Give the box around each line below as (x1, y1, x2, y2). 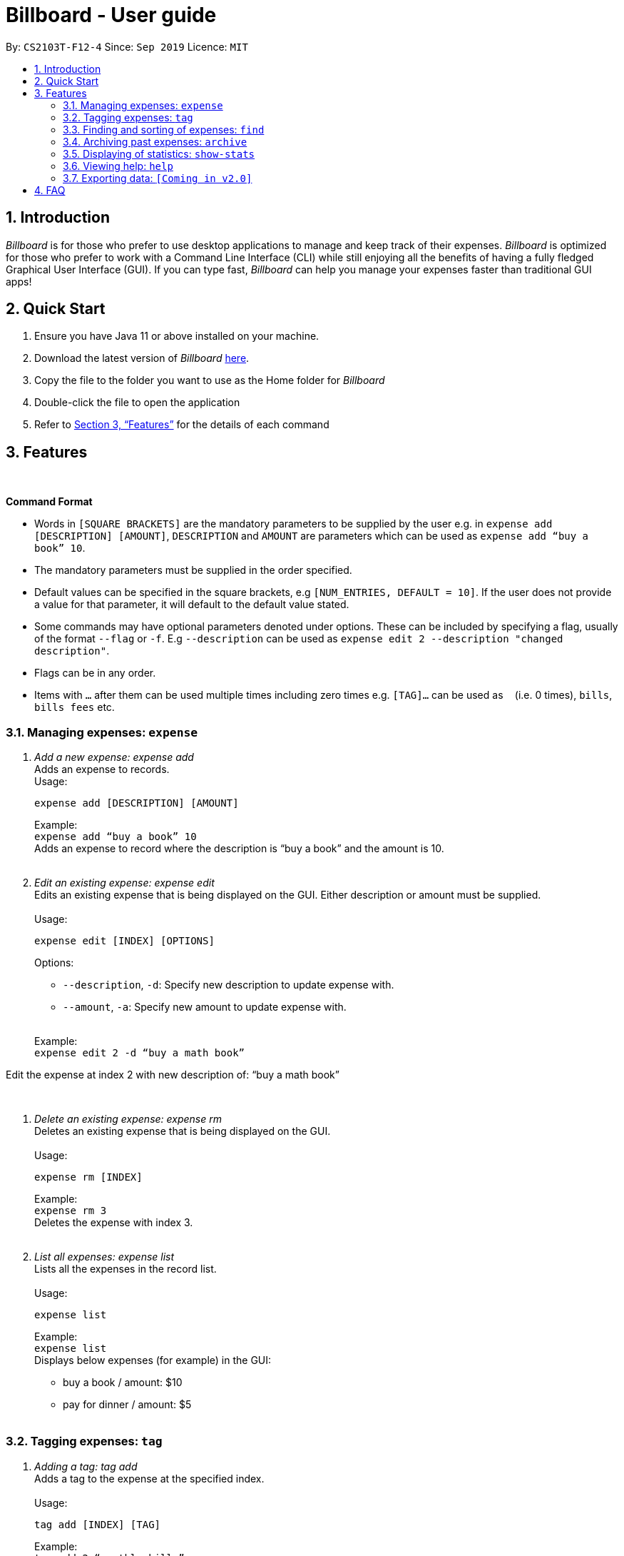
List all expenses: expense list (34, 1251, 175, 1263)
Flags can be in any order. (34, 667, 156, 680)
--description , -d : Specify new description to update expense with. (63, 979, 394, 991)
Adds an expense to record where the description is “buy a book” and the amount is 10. (34, 842, 444, 855)
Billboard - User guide (6, 3, 217, 27)
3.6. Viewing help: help (63, 159, 173, 172)
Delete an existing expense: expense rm (34, 1113, 222, 1126)
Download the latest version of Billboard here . (34, 352, 250, 365)
